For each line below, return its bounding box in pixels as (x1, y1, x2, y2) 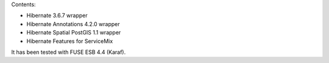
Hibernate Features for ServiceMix (26, 37, 113, 45)
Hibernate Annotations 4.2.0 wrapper (26, 20, 120, 27)
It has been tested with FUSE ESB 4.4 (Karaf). (11, 48, 126, 56)
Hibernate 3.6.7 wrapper (26, 12, 88, 19)
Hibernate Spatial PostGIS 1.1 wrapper (26, 29, 121, 36)
